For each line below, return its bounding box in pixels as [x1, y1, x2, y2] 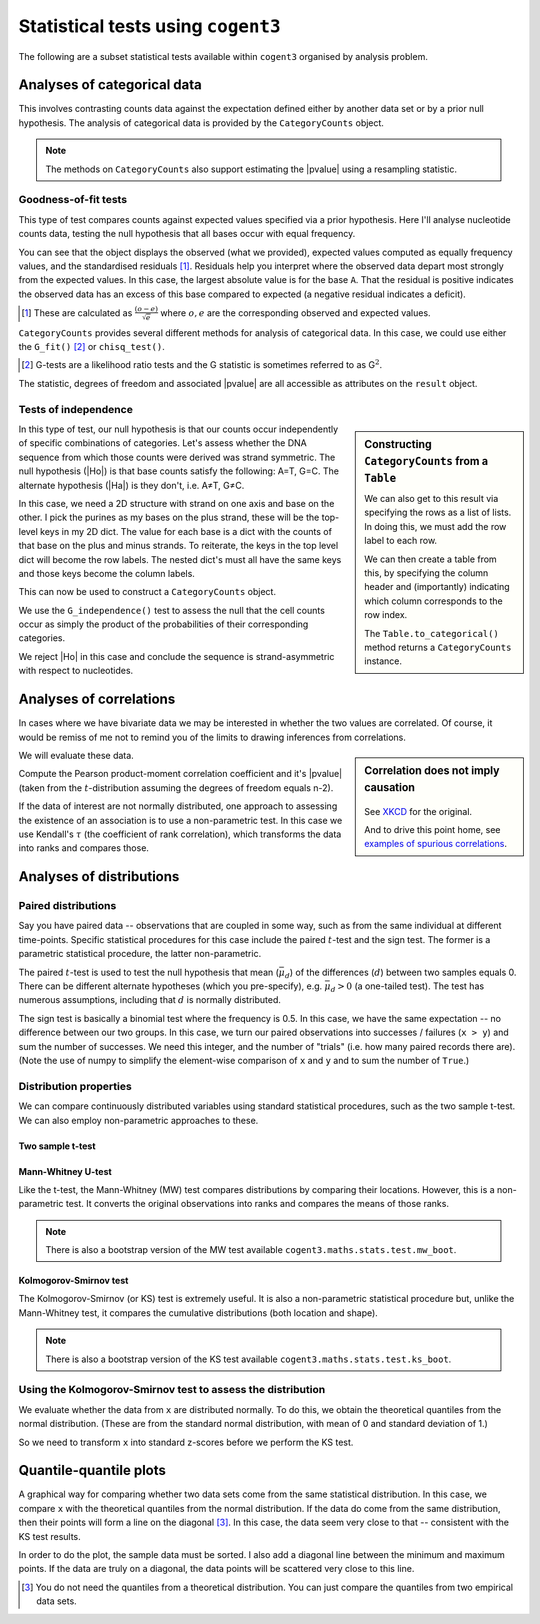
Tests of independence [18, 402, 134, 416]
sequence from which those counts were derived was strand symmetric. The [18, 451, 336, 463]
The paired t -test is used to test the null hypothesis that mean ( [18, 966, 280, 978]
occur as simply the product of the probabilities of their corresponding [18, 618, 309, 630]
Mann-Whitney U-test [18, 1165, 112, 1177]
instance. [364, 655, 403, 667]
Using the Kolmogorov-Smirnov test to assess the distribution [18, 1383, 326, 1397]
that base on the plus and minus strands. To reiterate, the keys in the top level [18, 540, 339, 552]
